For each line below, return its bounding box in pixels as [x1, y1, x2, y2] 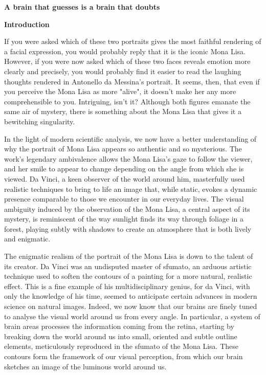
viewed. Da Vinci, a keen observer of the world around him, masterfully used [4, 173, 245, 184]
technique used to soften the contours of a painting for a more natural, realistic [4, 271, 252, 281]
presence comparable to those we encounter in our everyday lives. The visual [4, 193, 244, 204]
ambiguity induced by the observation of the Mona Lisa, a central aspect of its [4, 203, 250, 214]
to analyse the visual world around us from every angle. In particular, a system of [4, 311, 260, 321]
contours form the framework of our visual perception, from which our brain [4, 351, 243, 361]
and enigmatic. [4, 233, 51, 244]
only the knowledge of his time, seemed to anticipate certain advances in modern [4, 291, 257, 301]
